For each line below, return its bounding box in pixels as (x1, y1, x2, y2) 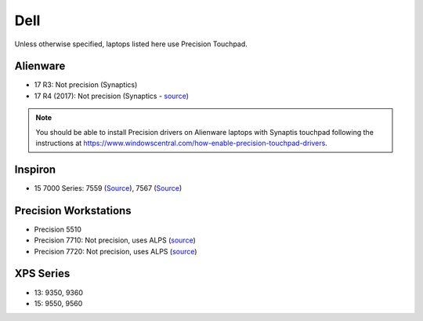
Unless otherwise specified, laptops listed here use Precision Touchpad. (14, 39, 248, 49)
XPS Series (14, 267, 70, 280)
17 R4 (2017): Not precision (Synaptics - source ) (34, 91, 190, 100)
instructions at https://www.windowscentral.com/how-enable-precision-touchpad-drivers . (35, 138, 328, 148)
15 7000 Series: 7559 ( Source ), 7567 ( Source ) (34, 183, 183, 192)
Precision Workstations (14, 204, 132, 217)
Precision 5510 (34, 224, 82, 234)
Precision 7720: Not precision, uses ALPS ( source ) (34, 246, 197, 256)
